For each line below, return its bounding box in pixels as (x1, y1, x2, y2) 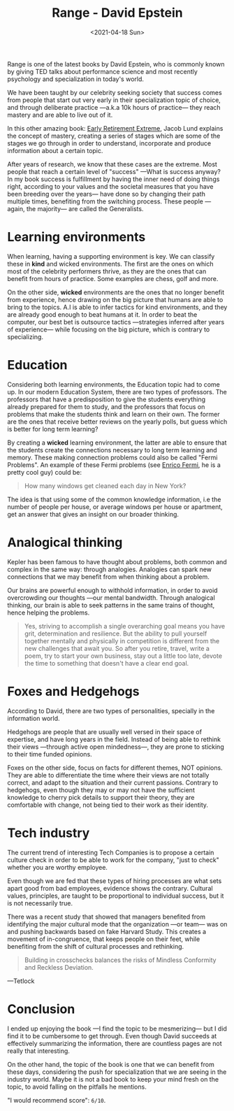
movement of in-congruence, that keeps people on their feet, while (7, 935, 200, 943)
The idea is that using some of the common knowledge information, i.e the (7, 495, 221, 503)
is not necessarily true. (7, 898, 73, 907)
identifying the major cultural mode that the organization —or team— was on (7, 919, 228, 928)
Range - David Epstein (52, 5, 183, 21)
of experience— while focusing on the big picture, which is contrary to (7, 325, 210, 334)
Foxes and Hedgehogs (7, 683, 140, 699)
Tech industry (7, 825, 90, 840)
